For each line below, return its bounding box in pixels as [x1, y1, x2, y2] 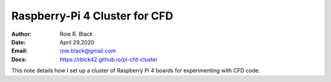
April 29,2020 [59, 38, 94, 46]
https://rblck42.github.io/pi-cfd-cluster [59, 55, 158, 63]
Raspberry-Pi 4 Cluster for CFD [11, 9, 173, 22]
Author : [11, 30, 32, 38]
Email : [11, 47, 28, 55]
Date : [11, 38, 26, 46]
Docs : [11, 55, 27, 63]
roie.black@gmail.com [59, 47, 116, 55]
